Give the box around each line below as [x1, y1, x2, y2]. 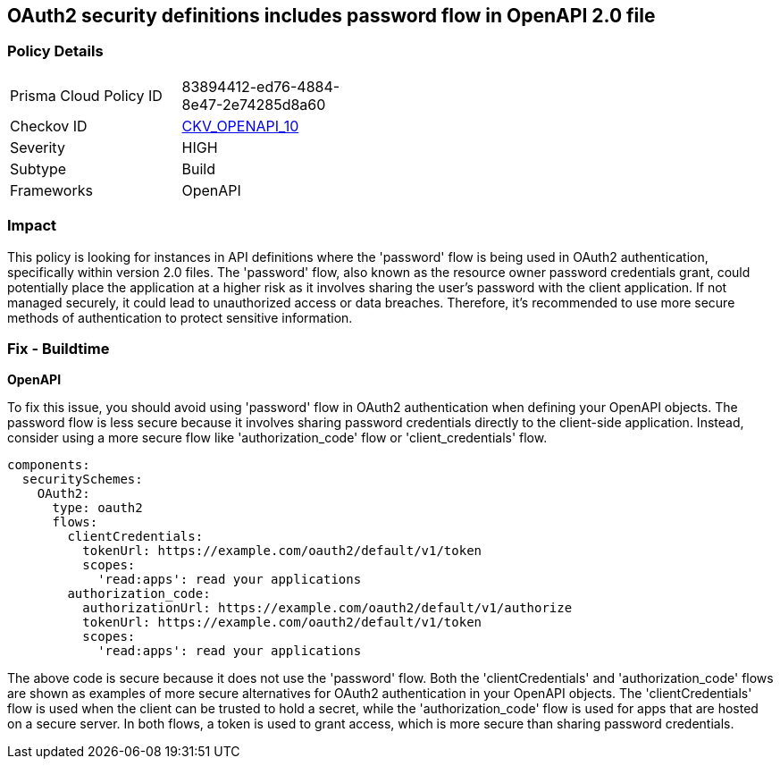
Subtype [10, 159, 67, 178]
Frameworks [10, 181, 93, 199]
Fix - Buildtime [7, 339, 110, 358]
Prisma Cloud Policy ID [10, 86, 163, 105]
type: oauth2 [52, 501, 143, 516]
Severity [10, 138, 65, 156]
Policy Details [7, 42, 104, 61]
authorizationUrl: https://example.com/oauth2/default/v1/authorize [82, 601, 573, 616]
